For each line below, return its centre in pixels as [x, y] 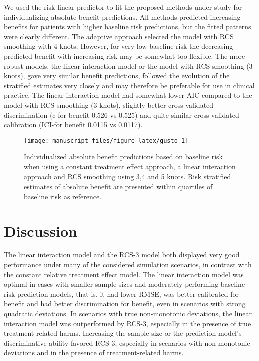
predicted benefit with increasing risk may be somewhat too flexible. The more [125, 55]
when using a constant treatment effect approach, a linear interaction [130, 166]
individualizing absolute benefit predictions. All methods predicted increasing [122, 16]
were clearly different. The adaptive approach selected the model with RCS [119, 36]
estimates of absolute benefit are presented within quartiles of [118, 186]
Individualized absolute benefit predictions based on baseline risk [123, 157]
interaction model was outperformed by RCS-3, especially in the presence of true [128, 323]
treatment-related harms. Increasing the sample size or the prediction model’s [123, 333]
